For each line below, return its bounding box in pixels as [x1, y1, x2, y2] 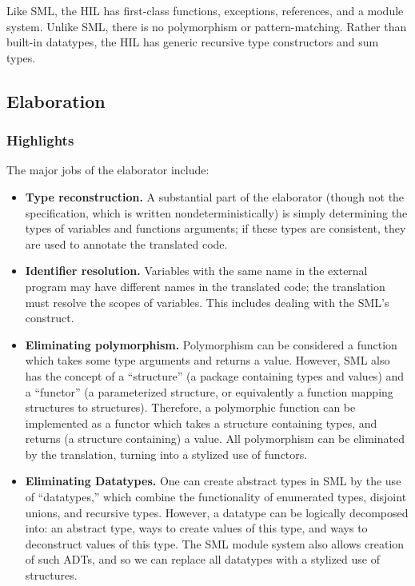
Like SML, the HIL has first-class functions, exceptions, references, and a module [6, 2, 404, 18]
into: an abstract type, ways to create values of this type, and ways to [25, 520, 368, 536]
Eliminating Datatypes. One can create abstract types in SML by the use [25, 472, 401, 489]
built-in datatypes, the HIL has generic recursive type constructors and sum [6, 34, 379, 50]
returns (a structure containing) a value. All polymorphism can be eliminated [25, 430, 405, 447]
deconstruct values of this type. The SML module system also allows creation [25, 535, 405, 552]
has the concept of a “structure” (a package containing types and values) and [25, 367, 405, 384]
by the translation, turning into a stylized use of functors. [25, 445, 308, 462]
